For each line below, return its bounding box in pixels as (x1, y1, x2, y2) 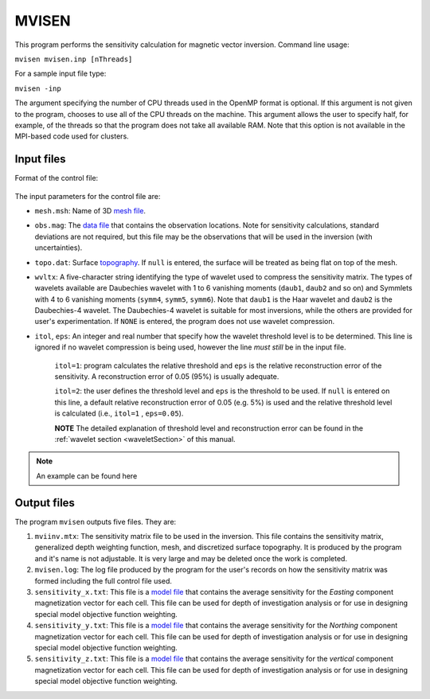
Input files (14, 152, 67, 166)
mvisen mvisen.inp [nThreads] (14, 54, 133, 64)
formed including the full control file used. (34, 576, 173, 585)
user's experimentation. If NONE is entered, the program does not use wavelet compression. (34, 317, 335, 326)
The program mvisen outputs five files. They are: (14, 517, 177, 526)
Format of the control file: (14, 174, 99, 183)
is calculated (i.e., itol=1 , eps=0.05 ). (54, 408, 184, 418)
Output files (14, 496, 76, 510)
